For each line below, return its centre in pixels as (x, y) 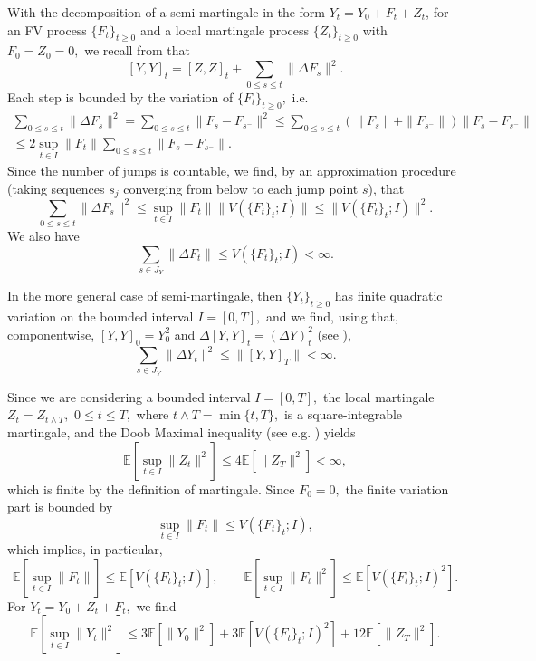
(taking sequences (56, 188)
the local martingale (379, 396)
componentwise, (51, 334)
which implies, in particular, (85, 549)
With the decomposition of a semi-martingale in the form (167, 12)
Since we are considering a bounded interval (129, 396)
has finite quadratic (388, 296)
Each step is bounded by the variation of (120, 96)
